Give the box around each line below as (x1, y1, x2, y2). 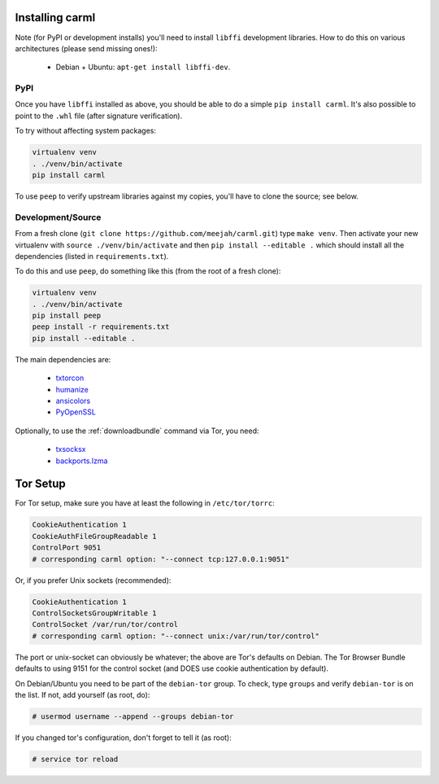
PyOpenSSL (55, 407, 97, 417)
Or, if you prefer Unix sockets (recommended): (15, 575, 172, 585)
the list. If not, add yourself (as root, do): (15, 690, 150, 699)
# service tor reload (32, 754, 119, 764)
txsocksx (55, 445, 86, 454)
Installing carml (15, 11, 96, 24)
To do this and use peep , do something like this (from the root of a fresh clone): (15, 266, 281, 276)
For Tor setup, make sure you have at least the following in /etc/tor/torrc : (15, 498, 276, 508)
